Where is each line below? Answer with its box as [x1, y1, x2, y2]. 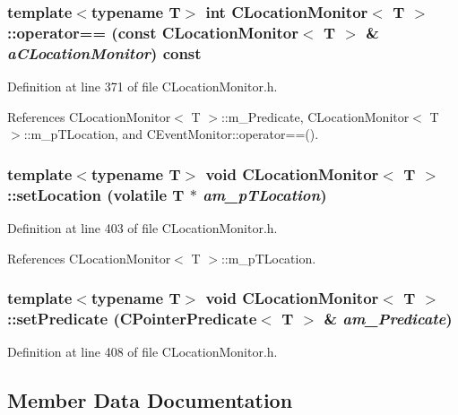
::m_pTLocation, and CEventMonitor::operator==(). [23, 125, 319, 143]
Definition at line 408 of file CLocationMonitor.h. [7, 342, 278, 361]
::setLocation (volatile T [7, 183, 185, 205]
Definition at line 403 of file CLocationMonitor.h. [7, 218, 278, 237]
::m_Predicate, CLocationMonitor [220, 107, 410, 125]
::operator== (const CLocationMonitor [7, 21, 299, 43]
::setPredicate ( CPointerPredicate [7, 307, 257, 330]
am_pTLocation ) [203, 183, 327, 205]
